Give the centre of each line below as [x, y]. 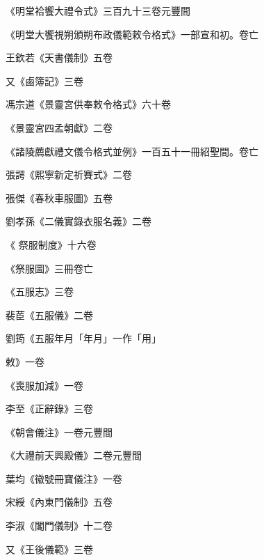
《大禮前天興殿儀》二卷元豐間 [74, 455]
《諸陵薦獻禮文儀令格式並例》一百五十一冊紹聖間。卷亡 [132, 151]
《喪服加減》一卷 [44, 385]
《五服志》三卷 [40, 291]
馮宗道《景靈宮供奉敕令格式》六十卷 [88, 104]
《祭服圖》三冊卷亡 [49, 268]
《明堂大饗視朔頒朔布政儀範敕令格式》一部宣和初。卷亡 [132, 34]
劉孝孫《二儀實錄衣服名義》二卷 [79, 221]
